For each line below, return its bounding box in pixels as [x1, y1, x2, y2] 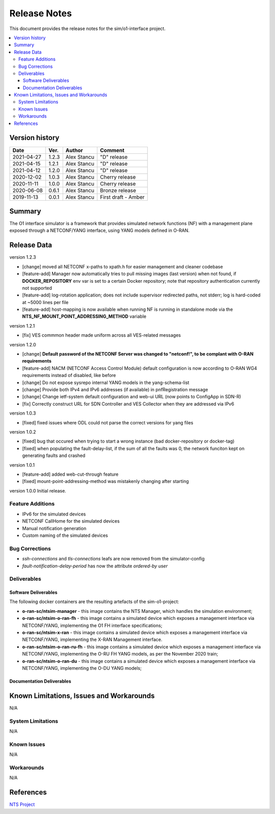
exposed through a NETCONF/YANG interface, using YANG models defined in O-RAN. [9, 227, 190, 234]
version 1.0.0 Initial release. [9, 487, 66, 494]
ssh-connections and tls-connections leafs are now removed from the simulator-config [22, 556, 205, 562]
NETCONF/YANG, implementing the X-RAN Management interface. [22, 637, 162, 643]
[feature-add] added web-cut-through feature [22, 471, 119, 477]
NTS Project [9, 801, 35, 807]
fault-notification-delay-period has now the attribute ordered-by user [22, 563, 168, 569]
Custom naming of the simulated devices [22, 532, 108, 538]
